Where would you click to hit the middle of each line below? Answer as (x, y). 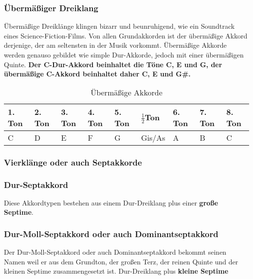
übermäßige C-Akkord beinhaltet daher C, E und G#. (97, 74)
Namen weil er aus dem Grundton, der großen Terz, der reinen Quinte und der (121, 261)
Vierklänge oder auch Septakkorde (73, 162)
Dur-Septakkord (36, 184)
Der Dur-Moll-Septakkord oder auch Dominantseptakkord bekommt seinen (115, 252)
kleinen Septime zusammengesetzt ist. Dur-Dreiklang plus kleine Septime (116, 271)
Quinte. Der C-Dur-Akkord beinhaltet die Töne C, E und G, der (113, 64)
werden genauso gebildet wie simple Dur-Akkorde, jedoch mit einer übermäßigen (124, 55)
